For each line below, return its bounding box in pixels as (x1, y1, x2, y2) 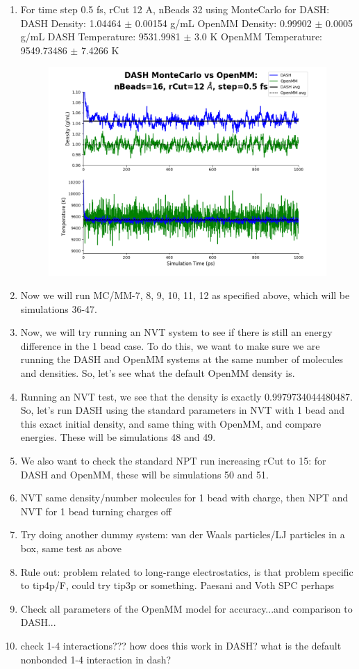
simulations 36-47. (20, 301, 98, 316)
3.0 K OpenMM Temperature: (194, 29, 322, 44)
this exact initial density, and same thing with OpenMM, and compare (20, 416, 322, 430)
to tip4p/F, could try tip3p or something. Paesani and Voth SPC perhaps (20, 578, 335, 593)
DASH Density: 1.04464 (20, 15, 122, 30)
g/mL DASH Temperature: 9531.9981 (20, 29, 181, 44)
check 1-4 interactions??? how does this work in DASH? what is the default (20, 638, 342, 652)
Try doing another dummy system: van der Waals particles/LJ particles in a (20, 527, 345, 542)
